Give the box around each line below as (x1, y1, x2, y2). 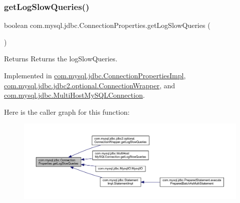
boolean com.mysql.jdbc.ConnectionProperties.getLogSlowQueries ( (4, 20, 210, 30)
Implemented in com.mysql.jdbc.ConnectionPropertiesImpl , (4, 70, 186, 80)
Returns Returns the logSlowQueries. (4, 53, 117, 64)
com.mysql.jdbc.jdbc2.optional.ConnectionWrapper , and (4, 80, 175, 90)
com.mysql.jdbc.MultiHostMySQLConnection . (4, 90, 145, 100)
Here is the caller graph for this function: (4, 106, 130, 117)
